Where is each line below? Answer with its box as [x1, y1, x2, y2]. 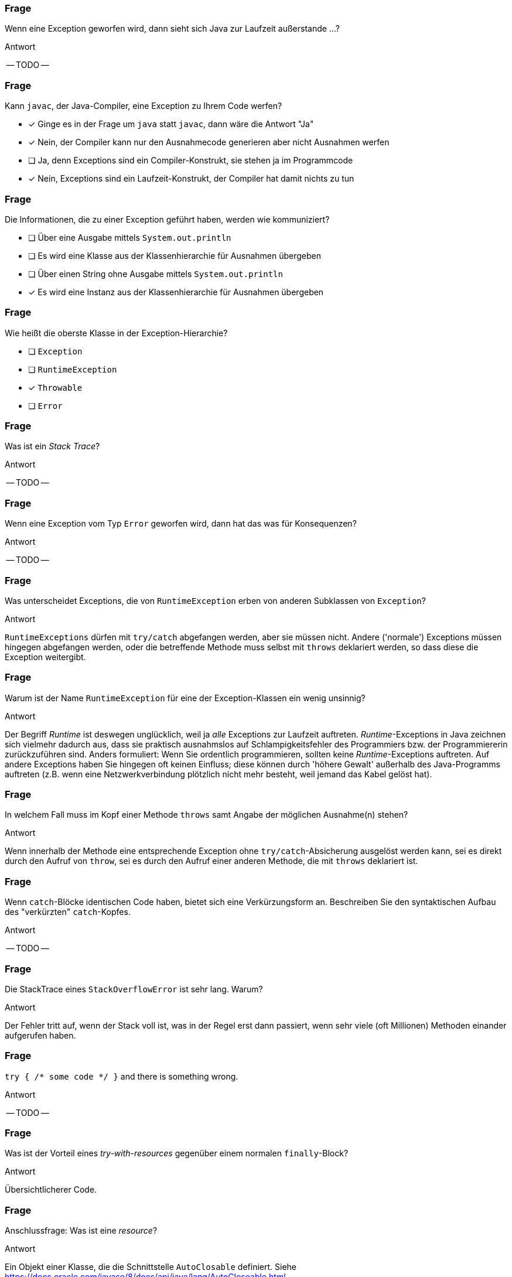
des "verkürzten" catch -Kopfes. [5, 907, 131, 917]
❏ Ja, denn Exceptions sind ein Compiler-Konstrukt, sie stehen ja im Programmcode [28, 155, 353, 166]
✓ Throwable [28, 382, 83, 392]
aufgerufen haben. [5, 1030, 76, 1040]
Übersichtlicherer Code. [5, 1184, 97, 1195]
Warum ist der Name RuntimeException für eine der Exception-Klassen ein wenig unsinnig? [5, 692, 366, 703]
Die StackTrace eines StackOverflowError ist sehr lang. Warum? [5, 984, 263, 994]
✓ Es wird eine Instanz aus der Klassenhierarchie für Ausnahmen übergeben [28, 286, 324, 297]
